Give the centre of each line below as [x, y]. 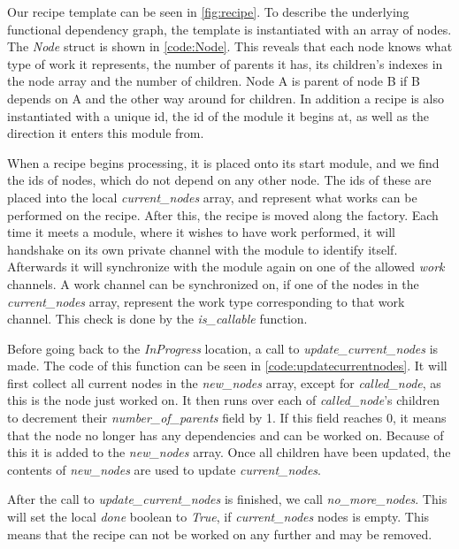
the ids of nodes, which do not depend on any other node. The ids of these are [219, 180]
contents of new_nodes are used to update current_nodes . [164, 469]
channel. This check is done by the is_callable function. [157, 319]
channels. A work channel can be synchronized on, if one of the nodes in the [213, 283]
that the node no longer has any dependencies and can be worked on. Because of [226, 435]
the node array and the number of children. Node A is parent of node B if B [214, 81]
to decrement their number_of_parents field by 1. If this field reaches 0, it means [227, 418]
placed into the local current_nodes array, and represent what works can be [212, 197]
